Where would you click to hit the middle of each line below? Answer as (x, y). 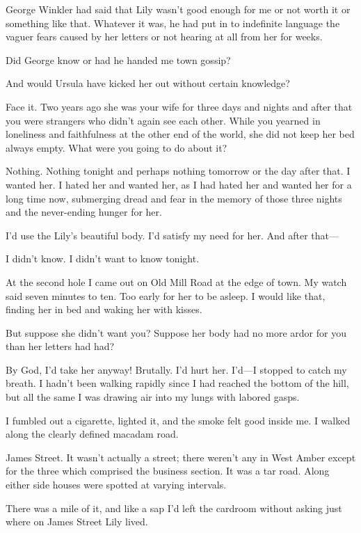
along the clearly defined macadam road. (92, 434)
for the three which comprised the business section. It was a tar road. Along (168, 471)
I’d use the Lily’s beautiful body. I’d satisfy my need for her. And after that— (173, 235)
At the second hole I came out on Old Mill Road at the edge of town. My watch (176, 281)
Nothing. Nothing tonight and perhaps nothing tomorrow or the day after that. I (178, 171)
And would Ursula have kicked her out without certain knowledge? (148, 83)
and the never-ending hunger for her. (84, 212)
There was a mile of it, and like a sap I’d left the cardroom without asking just (174, 508)
